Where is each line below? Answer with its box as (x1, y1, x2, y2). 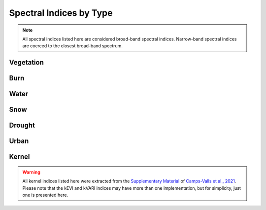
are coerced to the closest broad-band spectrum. (22, 43, 123, 49)
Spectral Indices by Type (9, 7, 113, 18)
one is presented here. (22, 192, 68, 198)
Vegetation (9, 58, 44, 67)
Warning (22, 169, 40, 175)
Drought (9, 121, 35, 130)
